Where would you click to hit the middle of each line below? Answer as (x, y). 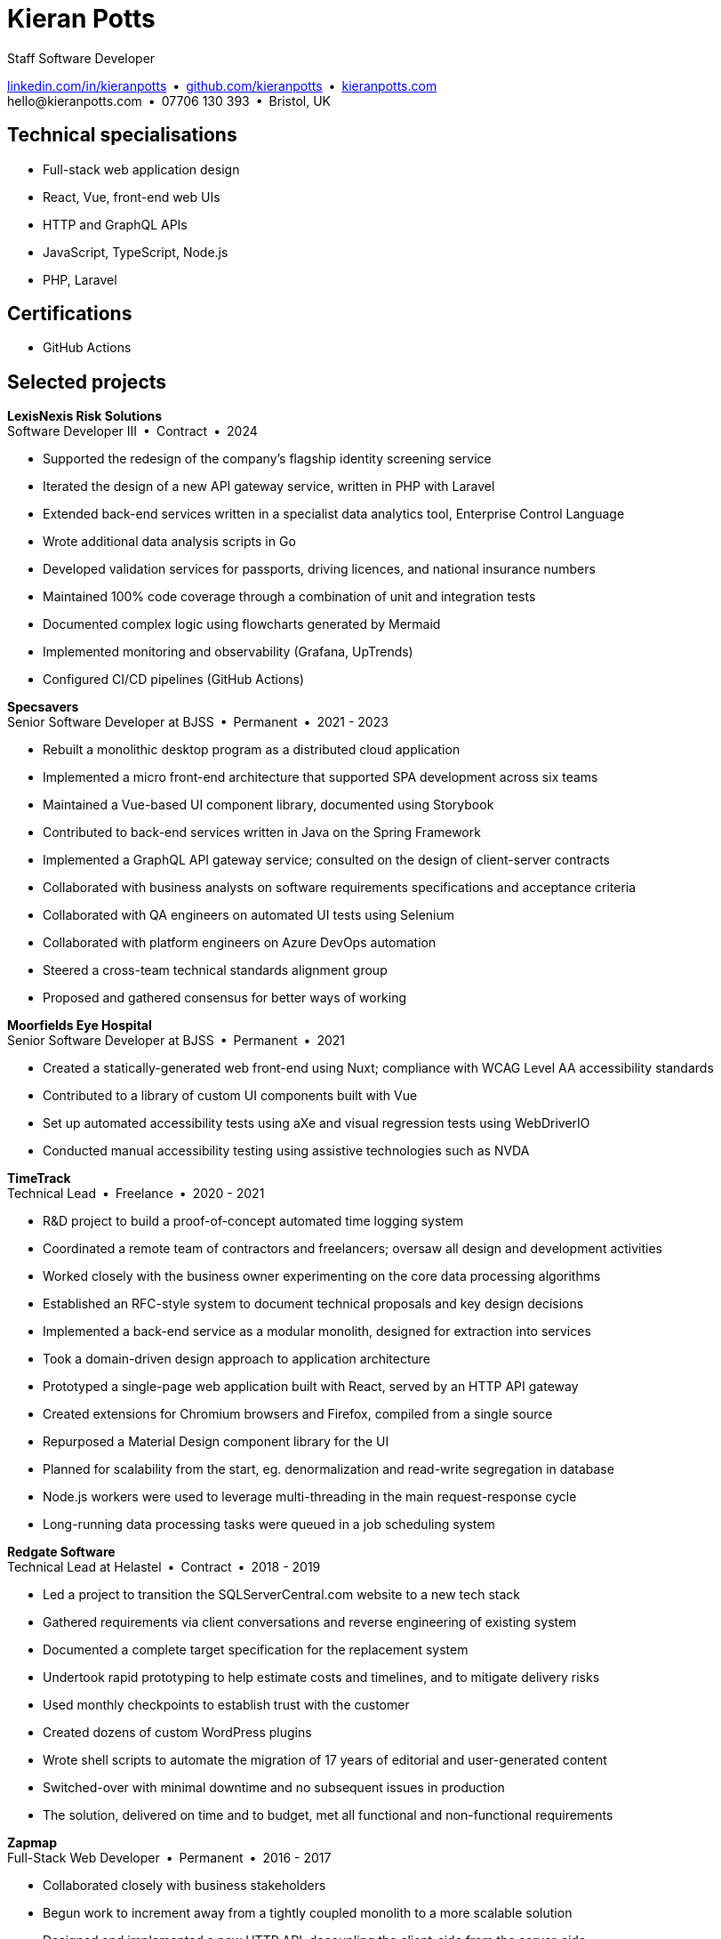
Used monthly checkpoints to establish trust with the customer (226, 1705)
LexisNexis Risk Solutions (85, 416)
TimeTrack (39, 1179)
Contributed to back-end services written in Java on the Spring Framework (262, 833)
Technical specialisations (122, 135)
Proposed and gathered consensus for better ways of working (225, 998)
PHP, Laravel (80, 279)
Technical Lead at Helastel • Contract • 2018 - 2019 (164, 1567)
